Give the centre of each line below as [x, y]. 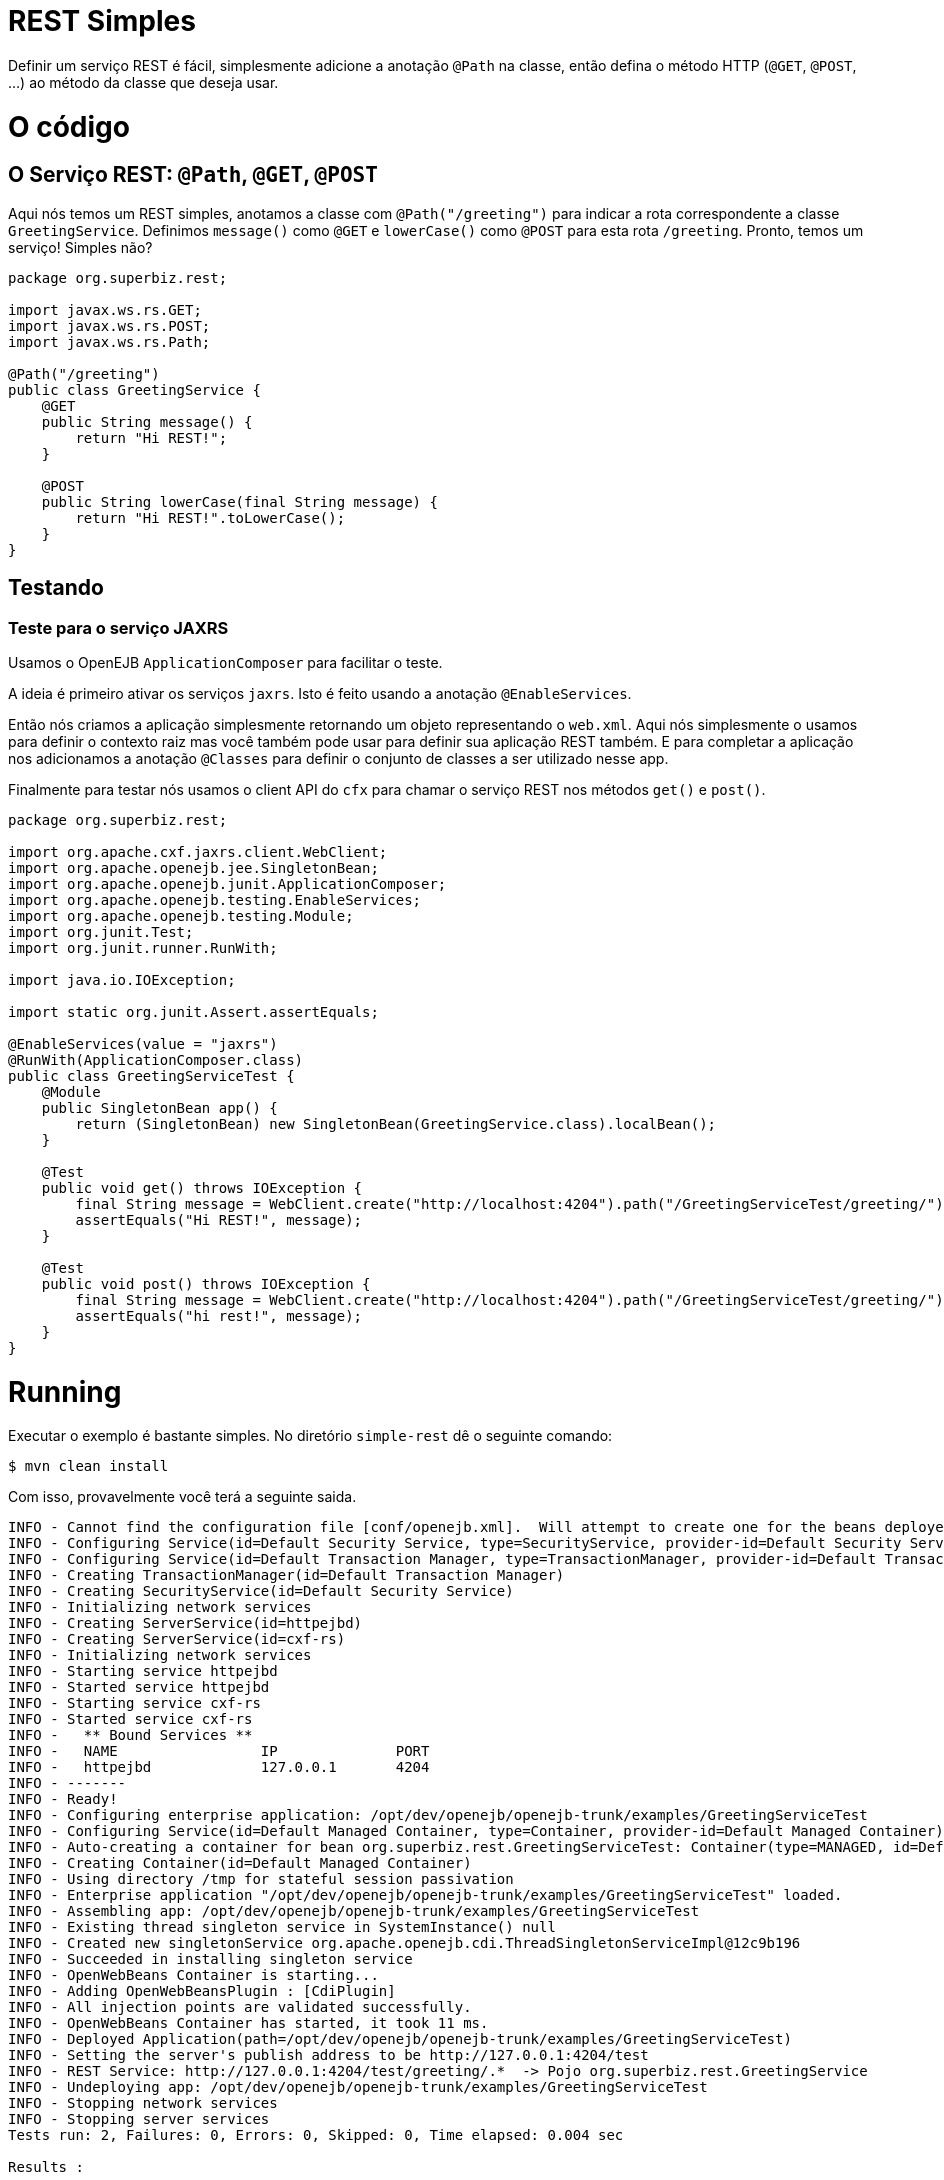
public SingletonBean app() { [159, 1107]
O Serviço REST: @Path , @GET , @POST [193, 175]
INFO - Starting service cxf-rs [134, 1703]
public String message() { [147, 421]
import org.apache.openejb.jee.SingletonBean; [193, 867]
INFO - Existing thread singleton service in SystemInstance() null [282, 1927]
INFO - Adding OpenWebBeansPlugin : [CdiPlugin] [202, 1991]
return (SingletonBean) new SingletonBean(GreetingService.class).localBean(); [396, 1123]
